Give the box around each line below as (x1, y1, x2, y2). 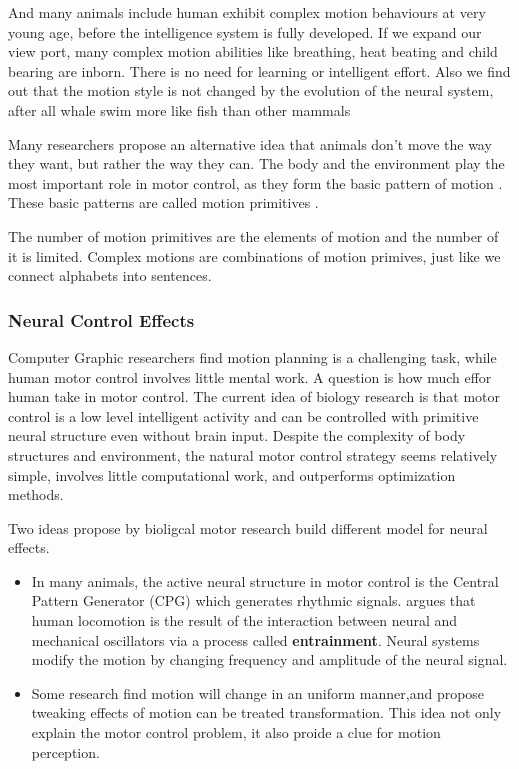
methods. (8, 484, 64, 505)
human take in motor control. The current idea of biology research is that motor (8, 386, 500, 407)
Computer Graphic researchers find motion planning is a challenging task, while (8, 346, 497, 367)
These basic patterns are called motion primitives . (8, 192, 319, 213)
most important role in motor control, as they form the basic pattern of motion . (8, 172, 503, 193)
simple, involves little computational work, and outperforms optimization (8, 464, 456, 485)
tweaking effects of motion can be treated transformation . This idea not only (31, 702, 502, 723)
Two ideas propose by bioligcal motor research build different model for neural (8, 517, 488, 538)
